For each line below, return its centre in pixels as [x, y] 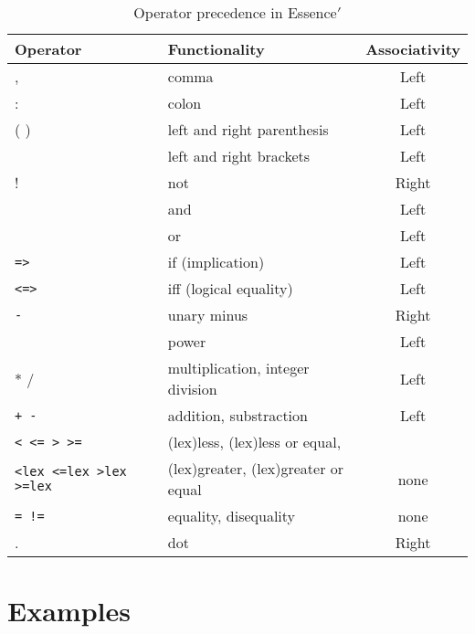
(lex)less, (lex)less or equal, [254, 442]
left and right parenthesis [248, 129]
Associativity [413, 49]
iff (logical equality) [230, 288]
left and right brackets [239, 156]
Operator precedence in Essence [235, 12]
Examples [69, 611]
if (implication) [216, 262]
